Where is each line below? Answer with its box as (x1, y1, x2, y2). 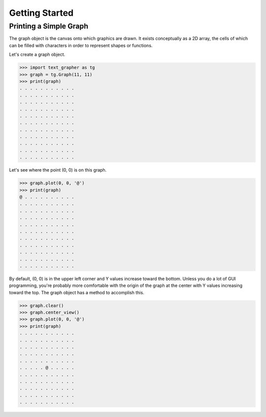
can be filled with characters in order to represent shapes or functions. (9, 42, 153, 48)
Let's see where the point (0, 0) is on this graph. (9, 167, 107, 173)
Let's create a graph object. (9, 52, 66, 58)
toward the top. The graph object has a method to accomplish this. (9, 289, 145, 295)
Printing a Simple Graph (9, 22, 89, 31)
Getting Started (9, 7, 74, 18)
